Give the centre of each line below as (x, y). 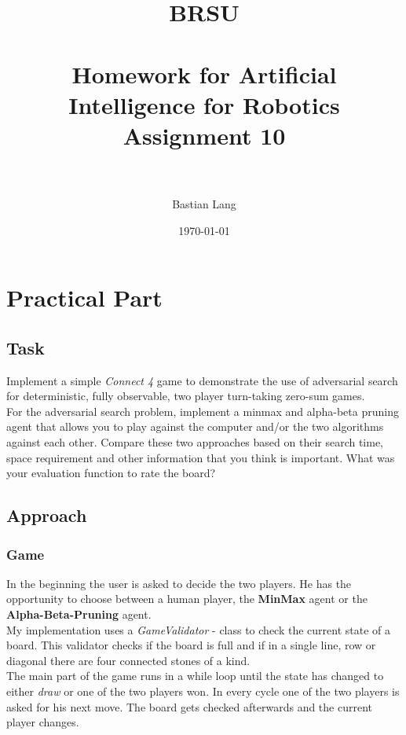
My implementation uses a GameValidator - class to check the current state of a (199, 629)
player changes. (43, 722)
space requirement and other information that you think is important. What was (201, 457)
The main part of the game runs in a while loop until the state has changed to (195, 676)
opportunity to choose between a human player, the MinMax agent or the (187, 599)
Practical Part (84, 298)
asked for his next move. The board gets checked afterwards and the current (190, 706)
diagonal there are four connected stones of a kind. (128, 660)
